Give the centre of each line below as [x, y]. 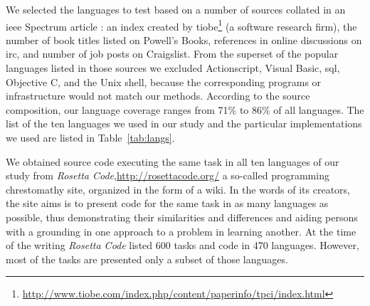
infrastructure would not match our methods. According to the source [158, 96]
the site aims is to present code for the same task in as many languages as [167, 203]
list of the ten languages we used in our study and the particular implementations [184, 123]
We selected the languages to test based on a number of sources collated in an [176, 9]
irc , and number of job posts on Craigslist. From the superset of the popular [172, 54]
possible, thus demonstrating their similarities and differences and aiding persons [182, 217]
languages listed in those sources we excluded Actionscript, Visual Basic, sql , [173, 68]
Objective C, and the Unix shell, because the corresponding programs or [164, 81]
